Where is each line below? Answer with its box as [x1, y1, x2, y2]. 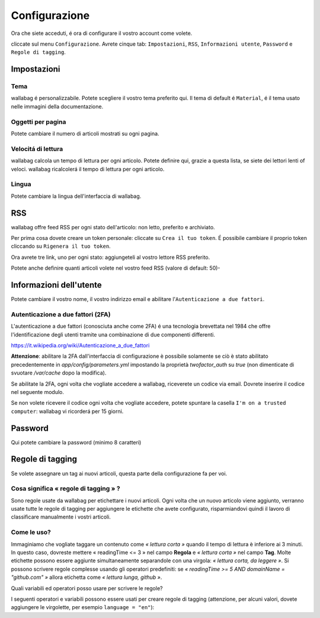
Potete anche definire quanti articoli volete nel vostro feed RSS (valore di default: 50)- [11, 264, 220, 272]
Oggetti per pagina [11, 117, 66, 126]
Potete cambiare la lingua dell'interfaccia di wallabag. [11, 193, 142, 200]
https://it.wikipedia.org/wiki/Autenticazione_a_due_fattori [11, 341, 150, 349]
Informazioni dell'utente [11, 280, 102, 290]
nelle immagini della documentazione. [11, 103, 104, 110]
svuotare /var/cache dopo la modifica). [11, 369, 107, 376]
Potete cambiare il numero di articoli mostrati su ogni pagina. [11, 130, 159, 137]
